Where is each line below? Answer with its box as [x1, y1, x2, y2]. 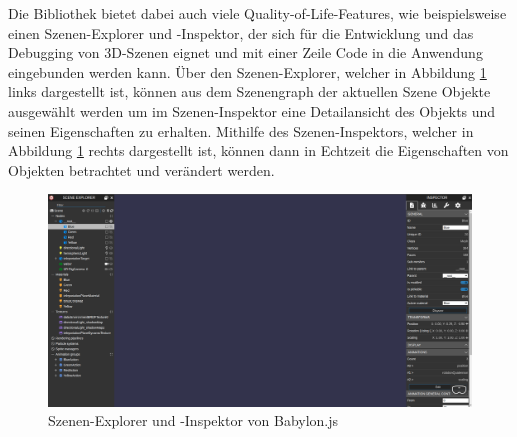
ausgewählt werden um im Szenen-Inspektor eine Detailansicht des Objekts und [8, 100, 496, 121]
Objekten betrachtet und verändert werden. [8, 159, 275, 180]
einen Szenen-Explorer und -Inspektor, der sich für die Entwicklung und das [8, 22, 474, 43]
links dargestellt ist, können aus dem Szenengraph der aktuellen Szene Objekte [8, 81, 491, 102]
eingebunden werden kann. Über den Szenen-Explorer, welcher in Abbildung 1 [8, 61, 487, 82]
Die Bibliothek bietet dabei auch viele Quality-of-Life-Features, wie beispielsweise [8, 3, 507, 23]
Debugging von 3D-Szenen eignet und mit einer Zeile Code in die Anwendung [8, 42, 483, 63]
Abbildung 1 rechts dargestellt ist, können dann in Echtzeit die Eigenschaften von [8, 140, 509, 161]
